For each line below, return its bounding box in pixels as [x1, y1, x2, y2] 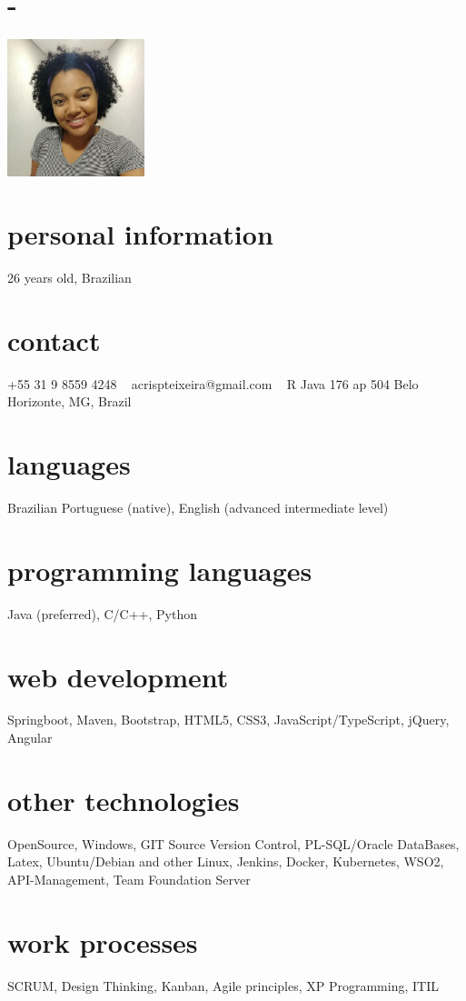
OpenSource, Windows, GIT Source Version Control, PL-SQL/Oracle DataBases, [7, 834, 460, 853]
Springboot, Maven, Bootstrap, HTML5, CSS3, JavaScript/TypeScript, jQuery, [7, 710, 450, 729]
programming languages [7, 551, 312, 588]
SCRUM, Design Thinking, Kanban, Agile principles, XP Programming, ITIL [7, 976, 439, 995]
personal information [7, 215, 273, 253]
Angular [7, 728, 53, 747]
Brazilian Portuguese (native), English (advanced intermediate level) [7, 498, 389, 517]
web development [7, 657, 229, 695]
